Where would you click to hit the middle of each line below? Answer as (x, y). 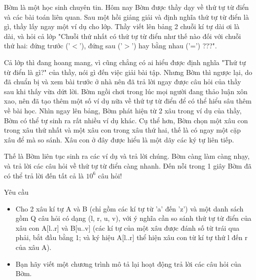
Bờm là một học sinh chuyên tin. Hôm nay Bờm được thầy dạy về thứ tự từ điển (127, 7)
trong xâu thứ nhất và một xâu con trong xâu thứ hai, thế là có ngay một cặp (122, 130)
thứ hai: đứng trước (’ (37, 46)
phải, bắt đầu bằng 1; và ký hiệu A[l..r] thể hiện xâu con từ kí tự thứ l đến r (131, 237)
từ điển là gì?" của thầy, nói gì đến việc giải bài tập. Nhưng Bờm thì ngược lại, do (128, 72)
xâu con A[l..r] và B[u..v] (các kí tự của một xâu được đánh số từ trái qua (128, 227)
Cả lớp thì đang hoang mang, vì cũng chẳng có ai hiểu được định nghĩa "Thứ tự (125, 62)
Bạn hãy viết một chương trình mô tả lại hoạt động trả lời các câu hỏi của (128, 263)
